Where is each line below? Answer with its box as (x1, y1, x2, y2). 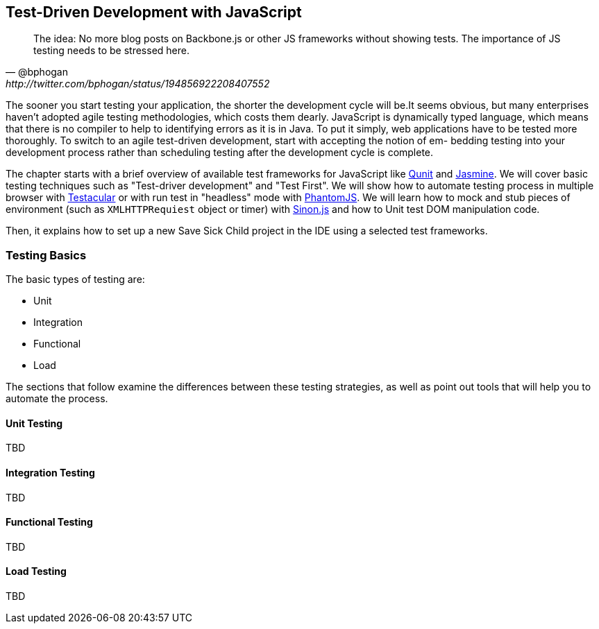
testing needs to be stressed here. (33, 44, 189, 57)
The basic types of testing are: (6, 273, 145, 286)
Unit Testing (6, 417, 63, 429)
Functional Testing (6, 516, 93, 528)
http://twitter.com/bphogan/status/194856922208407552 (6, 78, 270, 90)
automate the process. (6, 393, 108, 405)
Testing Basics (6, 248, 87, 262)
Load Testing (6, 565, 67, 578)
